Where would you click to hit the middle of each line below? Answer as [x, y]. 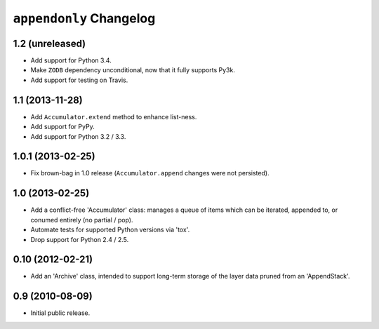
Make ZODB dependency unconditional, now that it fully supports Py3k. [133, 70]
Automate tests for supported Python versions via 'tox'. [110, 230]
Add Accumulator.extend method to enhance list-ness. [114, 116]
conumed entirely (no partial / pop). [82, 220]
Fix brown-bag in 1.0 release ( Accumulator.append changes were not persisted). [150, 173]
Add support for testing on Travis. [79, 80]
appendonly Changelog [84, 18]
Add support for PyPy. [62, 127]
